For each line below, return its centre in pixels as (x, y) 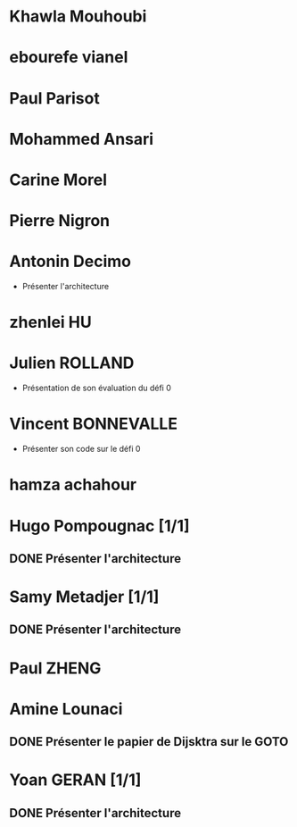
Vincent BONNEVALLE (94, 424)
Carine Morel (58, 180)
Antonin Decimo (70, 262)
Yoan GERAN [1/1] (75, 780)
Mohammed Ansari (82, 139)
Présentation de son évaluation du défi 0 (97, 388)
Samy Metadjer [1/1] (84, 597)
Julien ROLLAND (72, 363)
